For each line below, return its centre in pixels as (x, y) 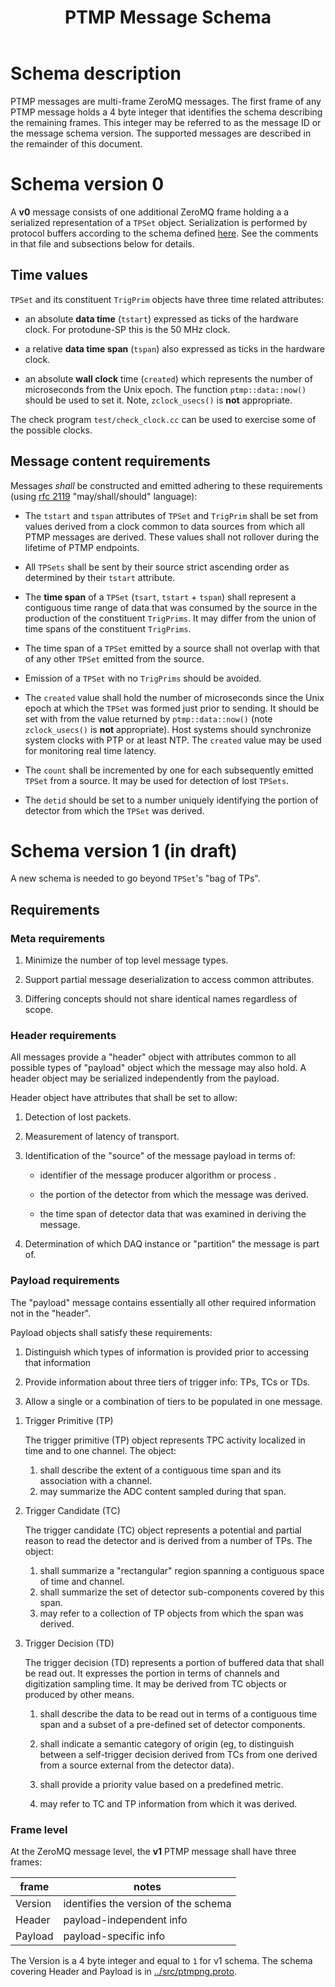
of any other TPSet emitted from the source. (114, 658)
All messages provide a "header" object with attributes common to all (153, 1057)
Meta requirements (58, 938)
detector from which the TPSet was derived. (114, 810)
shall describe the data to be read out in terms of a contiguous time (178, 1713)
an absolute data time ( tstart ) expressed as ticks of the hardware (161, 318)
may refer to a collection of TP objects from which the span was (171, 1613)
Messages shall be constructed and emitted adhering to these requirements (166, 485)
